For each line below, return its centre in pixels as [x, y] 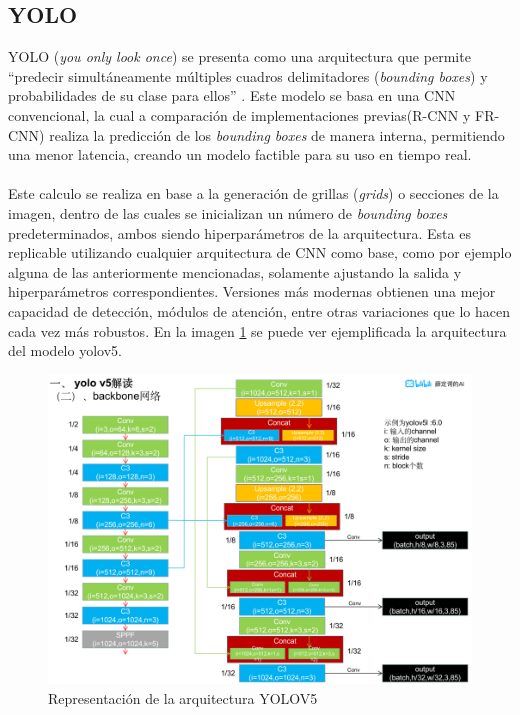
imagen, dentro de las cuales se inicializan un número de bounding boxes [228, 212]
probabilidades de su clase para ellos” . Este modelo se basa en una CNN [232, 95]
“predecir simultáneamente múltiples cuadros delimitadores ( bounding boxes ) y [248, 75]
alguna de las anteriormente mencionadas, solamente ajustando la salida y [235, 271]
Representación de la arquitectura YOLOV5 [183, 697]
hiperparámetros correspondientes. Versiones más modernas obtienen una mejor [252, 291]
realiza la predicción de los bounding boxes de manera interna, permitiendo [277, 134]
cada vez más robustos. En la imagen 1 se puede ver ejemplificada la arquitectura [257, 330]
